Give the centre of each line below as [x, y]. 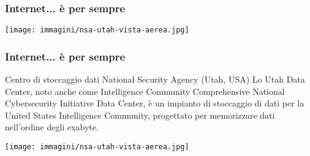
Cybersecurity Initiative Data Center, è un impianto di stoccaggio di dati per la [155, 103]
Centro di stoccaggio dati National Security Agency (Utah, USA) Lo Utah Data [155, 79]
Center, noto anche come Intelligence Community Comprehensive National [145, 91]
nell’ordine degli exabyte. [52, 127]
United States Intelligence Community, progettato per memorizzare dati [140, 115]
